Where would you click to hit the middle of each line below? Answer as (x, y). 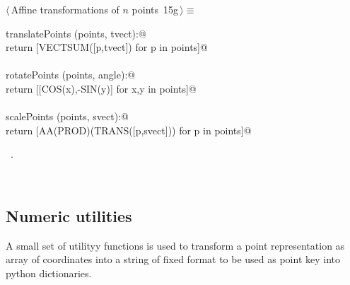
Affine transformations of (65, 9)
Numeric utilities (69, 215)
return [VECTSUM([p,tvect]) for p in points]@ (107, 47)
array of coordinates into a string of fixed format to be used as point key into (173, 259)
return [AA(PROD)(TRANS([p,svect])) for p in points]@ (129, 130)
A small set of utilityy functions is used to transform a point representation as (175, 245)
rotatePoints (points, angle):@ (71, 75)
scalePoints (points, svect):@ (67, 116)
